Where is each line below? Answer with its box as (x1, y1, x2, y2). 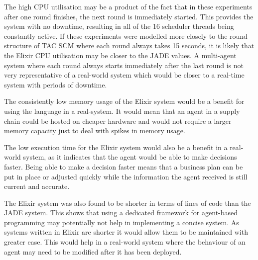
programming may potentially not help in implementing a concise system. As (4, 217, 239, 227)
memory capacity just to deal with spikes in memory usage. (4, 125, 185, 136)
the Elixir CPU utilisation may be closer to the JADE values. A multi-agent (4, 50, 237, 60)
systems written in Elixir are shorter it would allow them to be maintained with (4, 227, 248, 237)
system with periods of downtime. (4, 79, 107, 89)
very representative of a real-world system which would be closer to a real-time (4, 70, 245, 80)
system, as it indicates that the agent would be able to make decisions (23, 152, 237, 162)
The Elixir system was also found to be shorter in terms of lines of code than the (4, 197, 251, 208)
